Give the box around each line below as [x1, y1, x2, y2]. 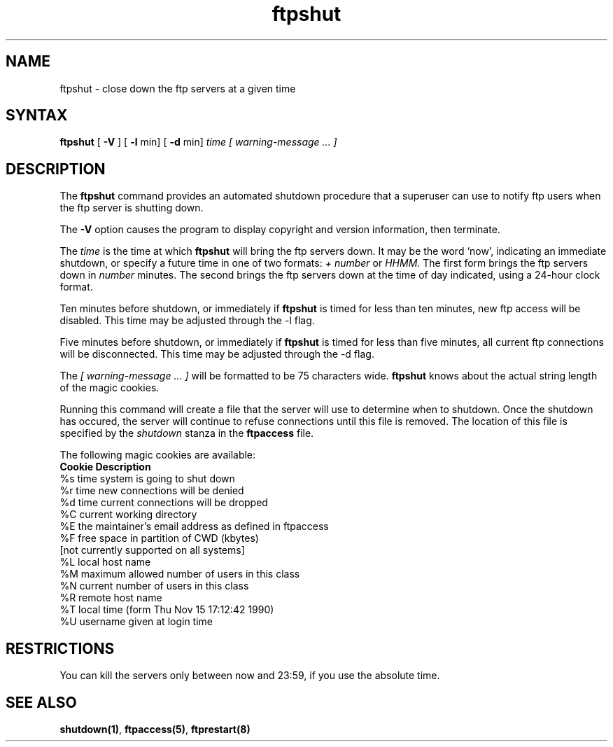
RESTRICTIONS [6, 639, 115, 657]
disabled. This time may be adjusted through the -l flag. [59, 314, 315, 327]
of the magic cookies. [59, 382, 160, 394]
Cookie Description [59, 461, 151, 473]
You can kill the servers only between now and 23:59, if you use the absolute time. [59, 669, 440, 682]
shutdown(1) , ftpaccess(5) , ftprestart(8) [59, 722, 251, 735]
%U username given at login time [59, 615, 213, 628]
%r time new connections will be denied [59, 484, 244, 497]
